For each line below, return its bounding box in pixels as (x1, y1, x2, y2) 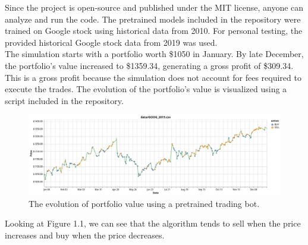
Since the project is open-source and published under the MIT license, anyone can (5, 1, 304, 13)
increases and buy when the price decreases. (5, 228, 165, 241)
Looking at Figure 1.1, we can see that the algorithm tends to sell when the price (5, 217, 301, 230)
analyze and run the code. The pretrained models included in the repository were (5, 12, 301, 25)
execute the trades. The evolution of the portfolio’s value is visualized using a (5, 83, 287, 95)
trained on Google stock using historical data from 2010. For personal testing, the (5, 24, 303, 37)
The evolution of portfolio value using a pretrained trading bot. (29, 197, 260, 209)
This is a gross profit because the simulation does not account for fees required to (5, 71, 301, 83)
